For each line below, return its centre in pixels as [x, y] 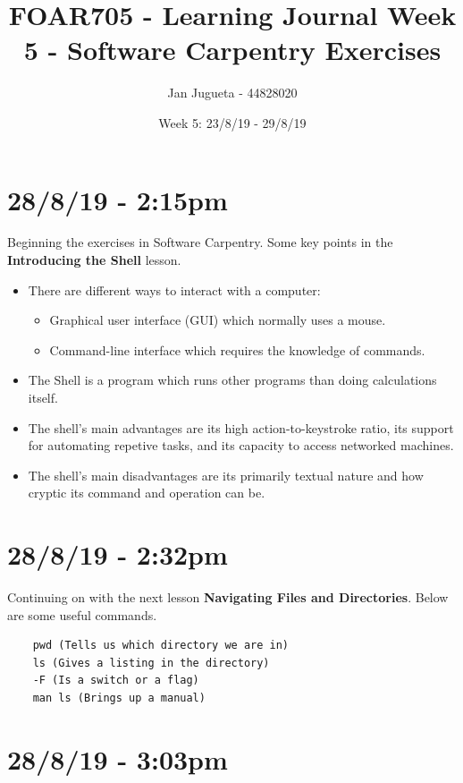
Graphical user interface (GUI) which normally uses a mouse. [218, 320]
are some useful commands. [82, 614]
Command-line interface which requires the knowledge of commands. [237, 349]
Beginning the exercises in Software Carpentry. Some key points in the [200, 242]
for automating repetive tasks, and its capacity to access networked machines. [241, 445]
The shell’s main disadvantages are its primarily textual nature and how [226, 475]
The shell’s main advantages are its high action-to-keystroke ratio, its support [241, 427]
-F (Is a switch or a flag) [116, 681]
